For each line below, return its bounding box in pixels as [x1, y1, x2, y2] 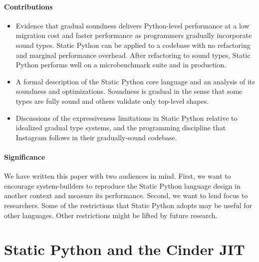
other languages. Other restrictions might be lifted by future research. [4, 210, 218, 220]
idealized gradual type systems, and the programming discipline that [15, 122, 226, 133]
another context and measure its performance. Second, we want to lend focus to [4, 190, 248, 201]
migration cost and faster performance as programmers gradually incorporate [15, 30, 252, 40]
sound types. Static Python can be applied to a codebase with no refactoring [15, 39, 251, 50]
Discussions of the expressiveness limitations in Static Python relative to [15, 112, 238, 123]
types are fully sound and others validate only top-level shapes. [15, 95, 209, 106]
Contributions [4, 1, 53, 11]
